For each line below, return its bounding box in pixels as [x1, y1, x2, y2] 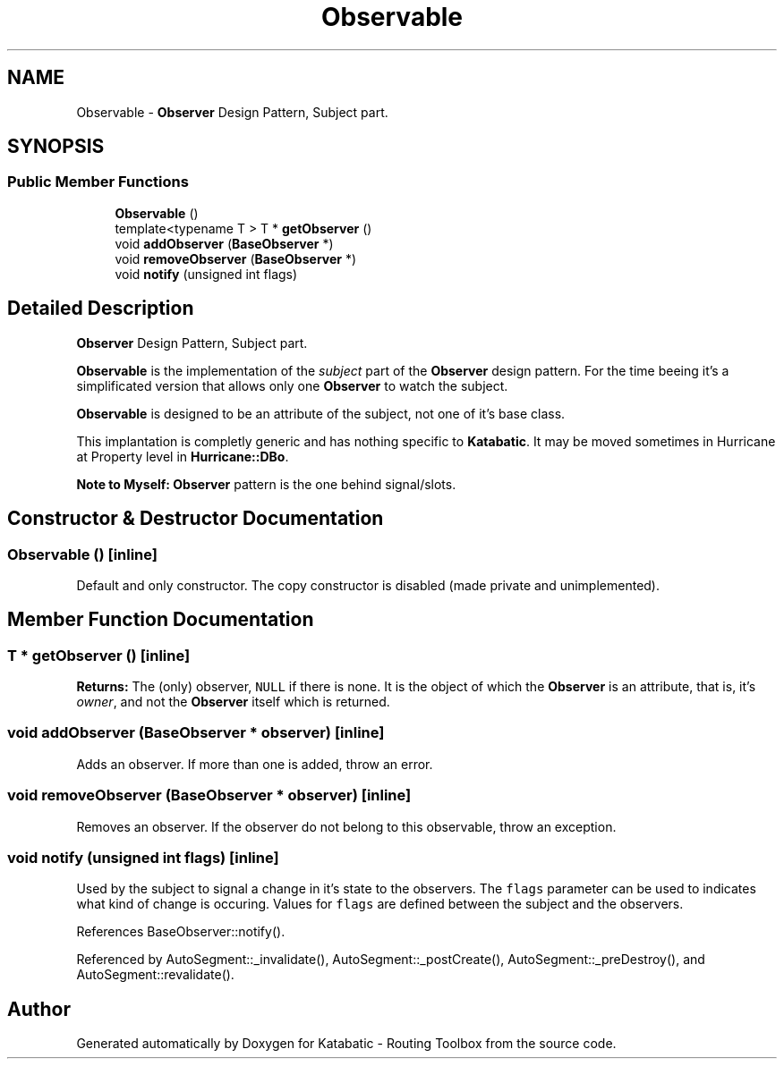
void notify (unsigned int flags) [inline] [7, 848, 279, 867]
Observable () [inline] [7, 545, 158, 563]
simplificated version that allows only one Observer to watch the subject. [76, 377, 508, 393]
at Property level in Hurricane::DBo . [76, 448, 289, 464]
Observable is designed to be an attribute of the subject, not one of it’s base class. [76, 405, 566, 421]
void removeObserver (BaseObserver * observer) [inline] [7, 786, 412, 805]
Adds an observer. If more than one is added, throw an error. [76, 756, 433, 772]
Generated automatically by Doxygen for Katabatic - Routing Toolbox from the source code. [76, 1036, 617, 1052]
